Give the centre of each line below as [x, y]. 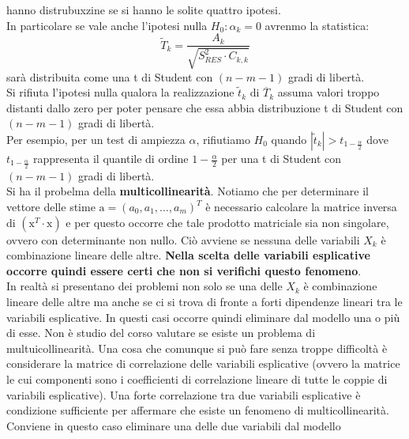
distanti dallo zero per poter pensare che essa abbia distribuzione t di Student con [205, 107]
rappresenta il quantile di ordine [111, 159]
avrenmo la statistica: [317, 25]
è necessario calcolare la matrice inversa [301, 207]
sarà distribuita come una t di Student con [110, 76]
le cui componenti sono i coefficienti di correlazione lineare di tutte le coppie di [197, 378]
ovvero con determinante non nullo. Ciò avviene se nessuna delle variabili [183, 239]
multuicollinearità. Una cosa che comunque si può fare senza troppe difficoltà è [197, 348]
